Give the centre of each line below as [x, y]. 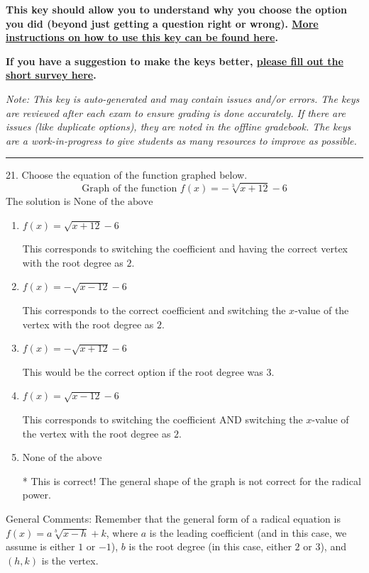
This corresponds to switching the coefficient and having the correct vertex [185, 249]
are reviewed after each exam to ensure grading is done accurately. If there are [176, 112]
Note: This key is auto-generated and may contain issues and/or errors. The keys [183, 98]
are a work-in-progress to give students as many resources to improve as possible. [181, 140]
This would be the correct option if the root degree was [143, 371]
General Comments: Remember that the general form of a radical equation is [173, 518]
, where [122, 532]
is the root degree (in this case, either [210, 546]
